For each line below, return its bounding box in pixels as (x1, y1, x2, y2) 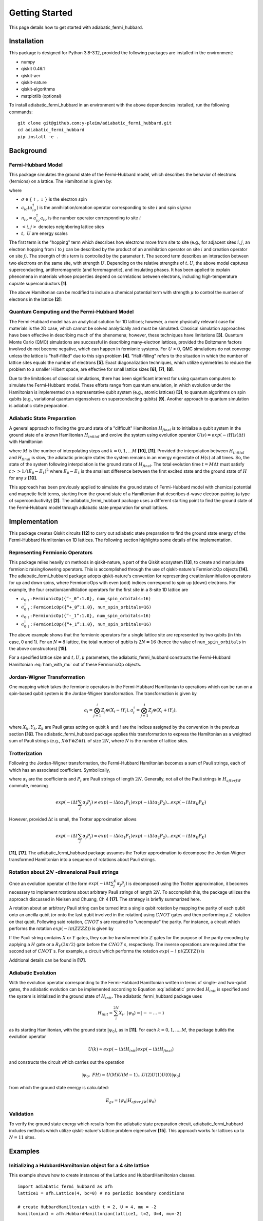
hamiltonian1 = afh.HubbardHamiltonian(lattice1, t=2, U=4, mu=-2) (18, 1211, 182, 1217)
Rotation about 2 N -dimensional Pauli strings (9, 869, 119, 876)
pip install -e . (18, 134, 59, 139)
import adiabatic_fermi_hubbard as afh (18, 1183, 113, 1189)
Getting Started (9, 7, 73, 18)
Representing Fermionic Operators (9, 549, 93, 556)
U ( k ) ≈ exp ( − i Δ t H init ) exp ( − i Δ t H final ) (88, 1047, 174, 1053)
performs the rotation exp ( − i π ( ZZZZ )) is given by (9, 926, 114, 931)
